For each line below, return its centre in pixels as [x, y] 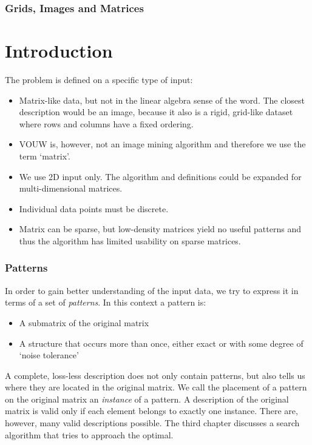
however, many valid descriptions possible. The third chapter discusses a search [152, 423]
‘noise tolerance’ [49, 355]
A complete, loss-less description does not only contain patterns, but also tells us [155, 375]
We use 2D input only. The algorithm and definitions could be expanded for [160, 176]
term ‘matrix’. [45, 156]
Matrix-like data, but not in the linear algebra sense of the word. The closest [162, 100]
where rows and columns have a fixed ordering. [106, 123]
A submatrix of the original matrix [84, 322]
